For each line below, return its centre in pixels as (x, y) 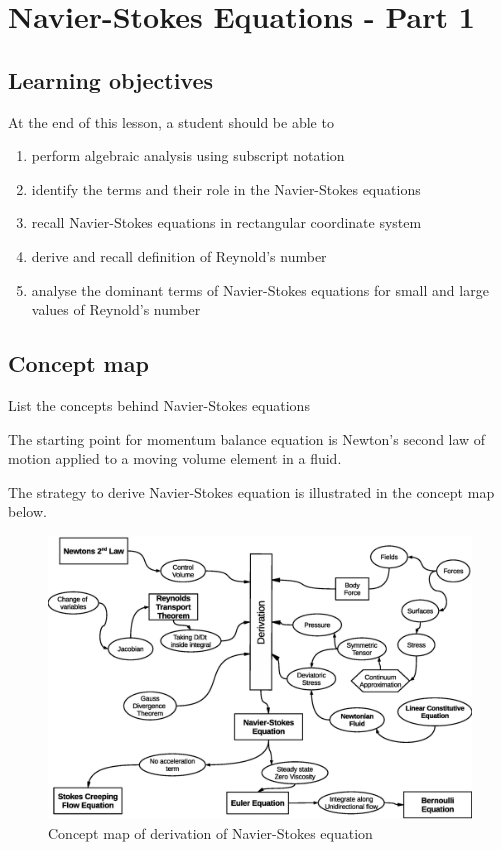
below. (27, 511)
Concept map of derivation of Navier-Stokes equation (210, 832)
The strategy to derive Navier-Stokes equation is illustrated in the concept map (251, 491)
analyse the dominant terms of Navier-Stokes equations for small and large (260, 289)
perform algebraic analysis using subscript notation (188, 155)
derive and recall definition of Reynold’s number (179, 255)
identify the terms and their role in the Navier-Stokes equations (226, 188)
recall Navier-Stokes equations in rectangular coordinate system (226, 222)
